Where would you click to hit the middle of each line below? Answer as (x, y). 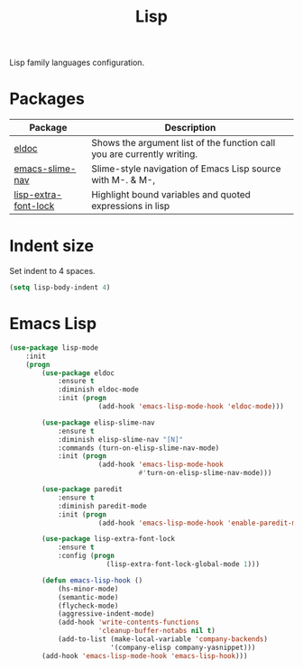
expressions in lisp (131, 206)
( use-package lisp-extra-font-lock (109, 539)
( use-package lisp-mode (54, 348)
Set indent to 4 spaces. (53, 271)
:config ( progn (86, 556)
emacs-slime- (45, 169)
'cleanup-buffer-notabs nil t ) (157, 631)
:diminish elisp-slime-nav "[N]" (120, 439)
